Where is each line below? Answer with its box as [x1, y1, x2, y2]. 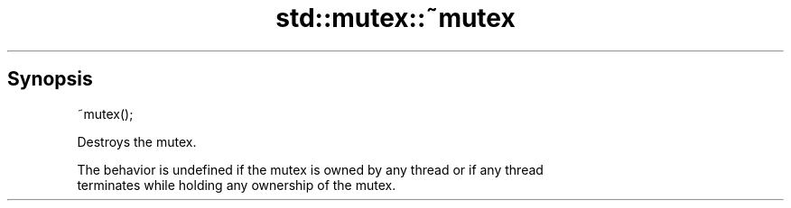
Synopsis [7, 68, 93, 91]
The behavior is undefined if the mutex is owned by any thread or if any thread [77, 161, 544, 177]
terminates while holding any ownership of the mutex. [77, 176, 396, 193]
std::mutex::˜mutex [275, 3, 516, 33]
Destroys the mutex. [77, 133, 197, 149]
